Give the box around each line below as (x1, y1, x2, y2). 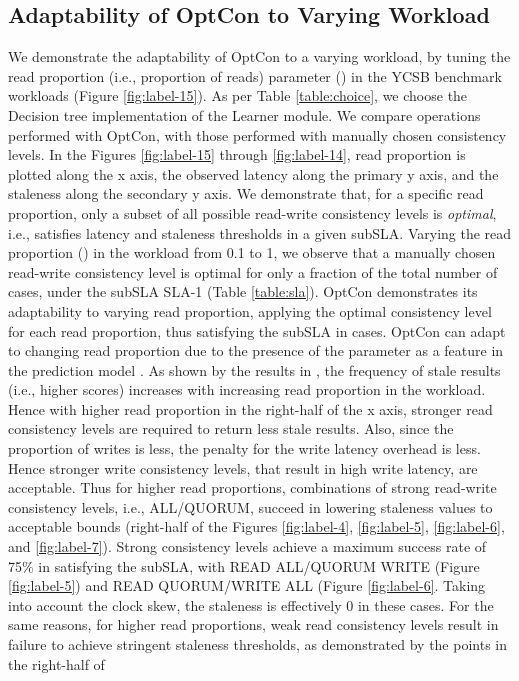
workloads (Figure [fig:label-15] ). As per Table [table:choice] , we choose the (8, 85, 468, 106)
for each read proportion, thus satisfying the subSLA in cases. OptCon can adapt (8, 320, 506, 341)
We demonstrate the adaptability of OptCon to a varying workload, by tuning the (8, 46, 511, 67)
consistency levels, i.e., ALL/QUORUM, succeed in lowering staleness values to (8, 496, 493, 517)
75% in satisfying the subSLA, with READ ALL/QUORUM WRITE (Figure (8, 555, 480, 576)
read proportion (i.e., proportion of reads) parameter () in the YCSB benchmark (8, 65, 502, 86)
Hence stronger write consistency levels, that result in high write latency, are (8, 457, 478, 478)
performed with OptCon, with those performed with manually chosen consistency (8, 124, 507, 145)
